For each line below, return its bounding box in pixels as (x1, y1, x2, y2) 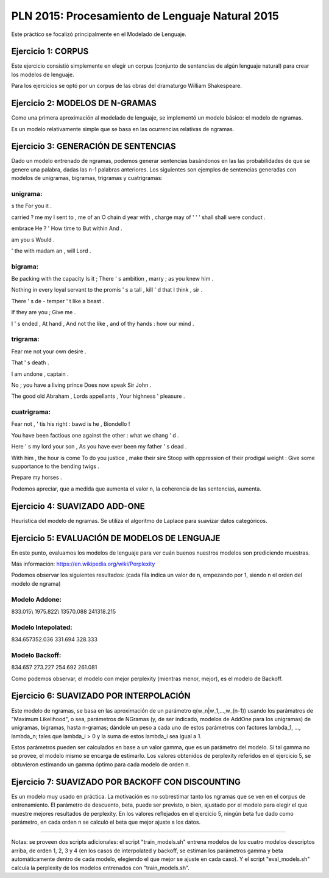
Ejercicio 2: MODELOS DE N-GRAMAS (11, 98, 157, 109)
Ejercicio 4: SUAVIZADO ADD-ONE (11, 501, 146, 511)
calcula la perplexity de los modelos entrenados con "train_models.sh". (11, 864, 190, 871)
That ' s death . (11, 359, 49, 366)
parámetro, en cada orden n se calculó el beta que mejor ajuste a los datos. (11, 818, 201, 826)
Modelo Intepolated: (11, 623, 73, 632)
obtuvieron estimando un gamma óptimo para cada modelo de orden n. (11, 760, 190, 768)
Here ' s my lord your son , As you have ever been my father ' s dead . (11, 443, 187, 450)
